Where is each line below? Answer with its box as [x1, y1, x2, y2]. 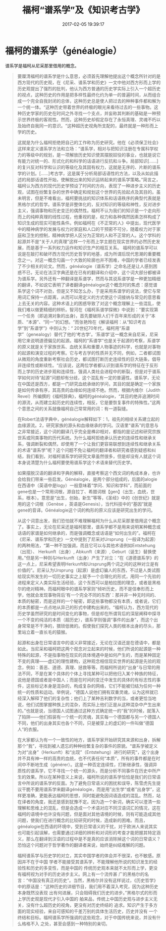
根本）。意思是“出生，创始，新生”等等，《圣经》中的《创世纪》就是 [26, 495, 161, 501]
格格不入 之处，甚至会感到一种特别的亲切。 [21, 921, 110, 927]
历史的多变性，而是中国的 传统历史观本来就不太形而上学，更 [30, 865, 154, 871]
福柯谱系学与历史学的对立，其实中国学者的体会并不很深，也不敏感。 [17, 852, 157, 858]
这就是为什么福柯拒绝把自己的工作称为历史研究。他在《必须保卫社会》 [17, 139, 161, 145]
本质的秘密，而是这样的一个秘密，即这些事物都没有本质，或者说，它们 [17, 598, 161, 604]
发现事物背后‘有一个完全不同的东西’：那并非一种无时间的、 [39, 592, 159, 598]
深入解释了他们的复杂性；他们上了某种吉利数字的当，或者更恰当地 [21, 695, 157, 701]
